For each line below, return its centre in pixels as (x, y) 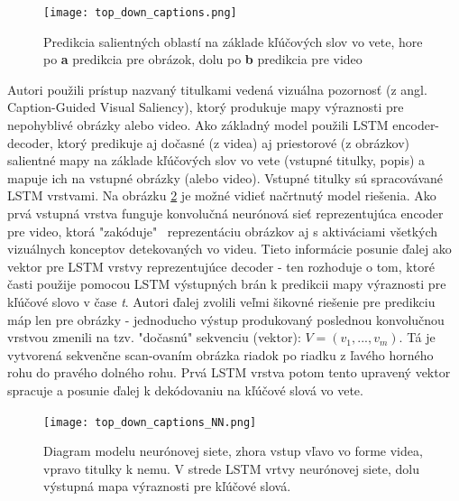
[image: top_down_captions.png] (140, 13)
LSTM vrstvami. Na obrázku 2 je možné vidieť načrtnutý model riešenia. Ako (222, 195)
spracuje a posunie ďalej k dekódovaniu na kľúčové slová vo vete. (185, 390)
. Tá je (417, 337)
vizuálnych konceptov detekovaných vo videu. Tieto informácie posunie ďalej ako (229, 249)
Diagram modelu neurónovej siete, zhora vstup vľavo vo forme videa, (233, 451)
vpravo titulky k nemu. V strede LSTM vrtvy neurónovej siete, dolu (232, 468)
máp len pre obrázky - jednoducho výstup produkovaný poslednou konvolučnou (226, 319)
